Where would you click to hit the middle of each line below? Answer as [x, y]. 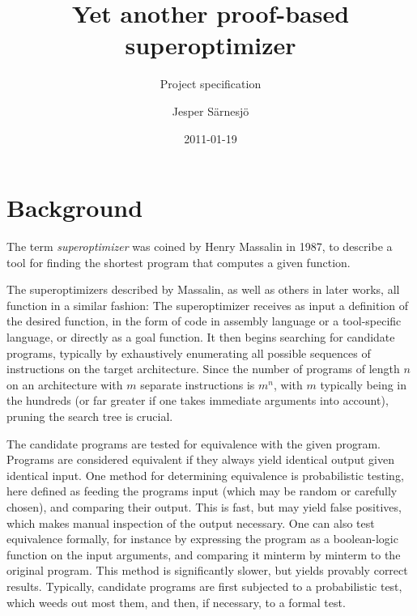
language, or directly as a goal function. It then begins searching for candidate [201, 337]
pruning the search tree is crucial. [90, 416]
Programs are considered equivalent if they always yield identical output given [200, 459]
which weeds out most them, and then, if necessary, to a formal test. [176, 602]
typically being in [364, 384]
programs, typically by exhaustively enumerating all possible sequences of [189, 353]
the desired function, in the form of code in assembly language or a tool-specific [204, 321]
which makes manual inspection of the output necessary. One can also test [191, 523]
